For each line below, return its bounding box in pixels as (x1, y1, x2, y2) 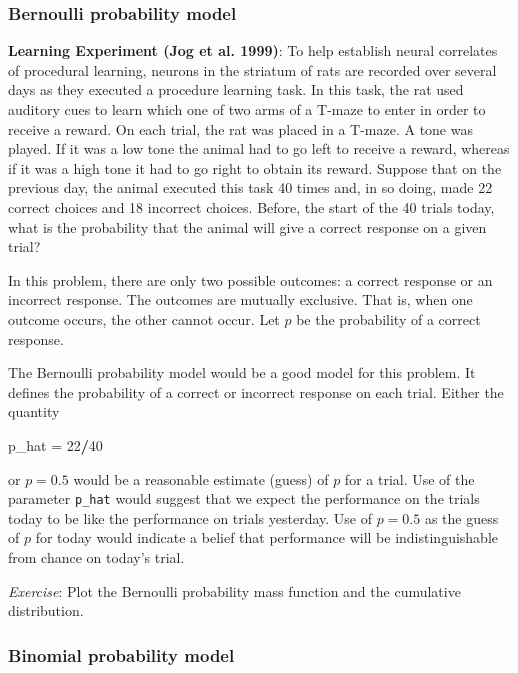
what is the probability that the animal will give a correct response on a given (8, 216, 487, 237)
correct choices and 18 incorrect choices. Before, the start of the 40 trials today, (8, 196, 495, 217)
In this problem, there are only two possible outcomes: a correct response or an (8, 269, 493, 290)
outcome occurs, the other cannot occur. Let (8, 308, 280, 329)
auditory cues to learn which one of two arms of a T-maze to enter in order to (8, 99, 486, 119)
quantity (8, 401, 60, 422)
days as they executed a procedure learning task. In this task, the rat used (8, 79, 464, 100)
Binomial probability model (8, 642, 235, 667)
